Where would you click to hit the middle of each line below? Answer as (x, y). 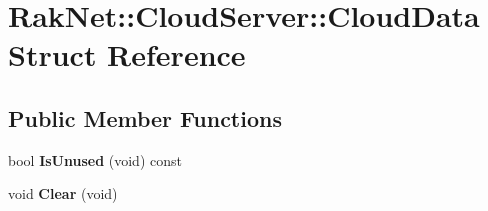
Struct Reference (127, 54)
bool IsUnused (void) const (95, 159)
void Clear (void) (63, 193)
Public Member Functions (145, 117)
